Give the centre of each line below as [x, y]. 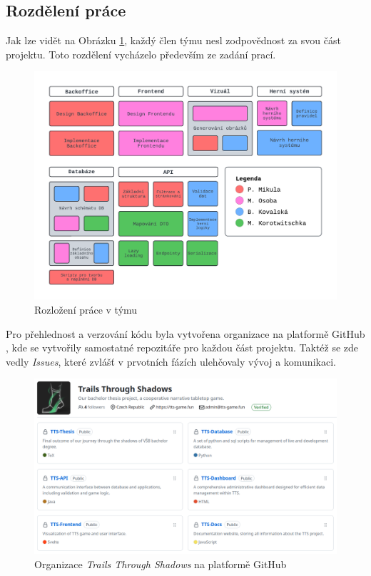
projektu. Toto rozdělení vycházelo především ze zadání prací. [141, 54]
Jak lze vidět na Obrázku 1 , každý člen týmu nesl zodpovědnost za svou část [173, 40]
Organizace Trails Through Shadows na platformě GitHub [161, 564]
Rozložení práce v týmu [86, 310]
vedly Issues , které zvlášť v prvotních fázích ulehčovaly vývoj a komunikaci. [171, 361]
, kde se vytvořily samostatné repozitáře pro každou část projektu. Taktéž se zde [182, 348]
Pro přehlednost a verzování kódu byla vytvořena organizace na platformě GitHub [185, 333]
